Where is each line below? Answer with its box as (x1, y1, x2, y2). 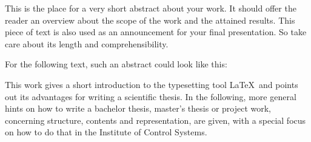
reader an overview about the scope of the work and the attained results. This (5, 13, 295, 26)
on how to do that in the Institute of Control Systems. (5, 126, 207, 138)
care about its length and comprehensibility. (5, 37, 169, 50)
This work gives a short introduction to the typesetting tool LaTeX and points (5, 78, 298, 90)
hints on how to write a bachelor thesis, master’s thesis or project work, (5, 102, 272, 115)
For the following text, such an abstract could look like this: (5, 58, 227, 70)
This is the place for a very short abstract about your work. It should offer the (5, 2, 296, 14)
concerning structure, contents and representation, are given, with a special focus (5, 113, 306, 126)
